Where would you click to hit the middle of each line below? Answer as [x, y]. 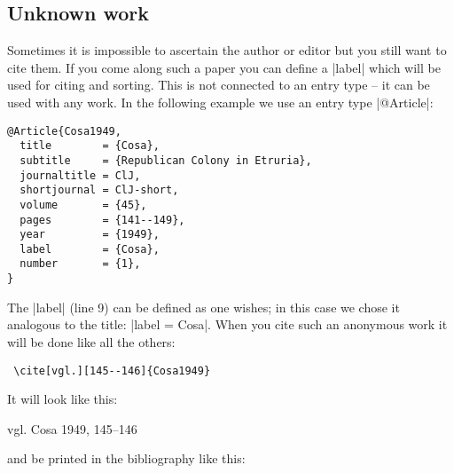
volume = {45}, [83, 205]
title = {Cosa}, [90, 146]
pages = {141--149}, [102, 220]
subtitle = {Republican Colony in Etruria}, [166, 160]
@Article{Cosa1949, [64, 131]
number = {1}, [80, 264]
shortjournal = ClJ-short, [99, 190]
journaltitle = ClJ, [80, 175]
